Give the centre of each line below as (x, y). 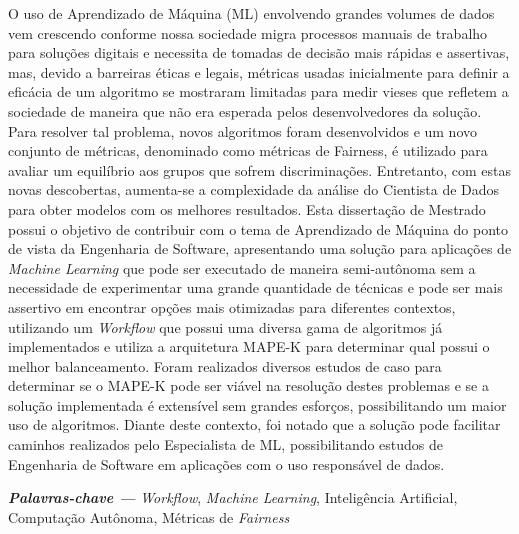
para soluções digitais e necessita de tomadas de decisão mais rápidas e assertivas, (259, 52)
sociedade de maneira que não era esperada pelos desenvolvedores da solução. (245, 110)
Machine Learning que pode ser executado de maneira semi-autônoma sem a (242, 267)
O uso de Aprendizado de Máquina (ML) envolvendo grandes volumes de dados (251, 13)
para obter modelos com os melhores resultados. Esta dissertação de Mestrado (247, 208)
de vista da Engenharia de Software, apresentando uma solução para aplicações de (260, 248)
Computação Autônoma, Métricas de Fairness (149, 516)
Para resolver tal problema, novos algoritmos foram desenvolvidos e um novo (243, 130)
